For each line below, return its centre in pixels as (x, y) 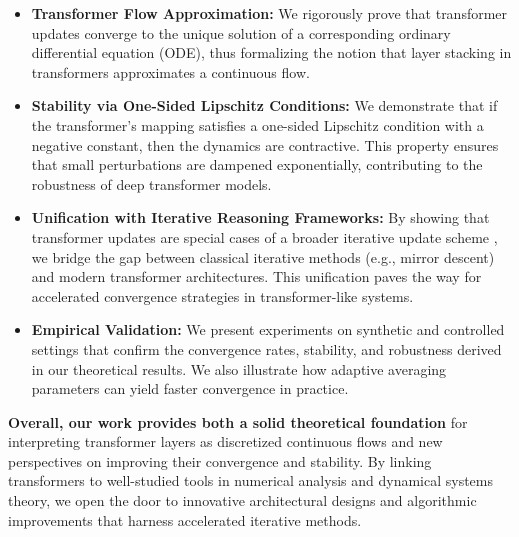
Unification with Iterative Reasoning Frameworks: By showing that (260, 217)
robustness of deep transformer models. (151, 183)
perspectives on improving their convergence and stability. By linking (220, 460)
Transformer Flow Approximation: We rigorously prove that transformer (269, 13)
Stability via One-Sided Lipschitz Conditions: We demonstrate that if (264, 105)
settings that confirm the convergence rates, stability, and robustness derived (266, 348)
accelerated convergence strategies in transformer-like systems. (222, 295)
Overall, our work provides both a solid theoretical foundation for (238, 421)
